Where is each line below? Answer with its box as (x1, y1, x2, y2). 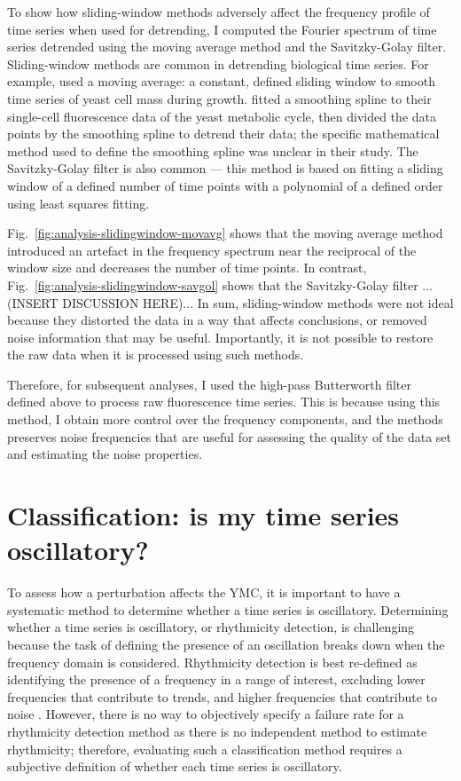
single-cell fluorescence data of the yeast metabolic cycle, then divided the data (7, 106, 437, 125)
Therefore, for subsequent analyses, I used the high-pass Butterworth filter (7, 375, 411, 393)
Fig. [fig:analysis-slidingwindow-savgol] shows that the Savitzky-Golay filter (7, 275, 418, 294)
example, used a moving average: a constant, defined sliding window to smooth (7, 72, 435, 91)
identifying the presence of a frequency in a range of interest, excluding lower (7, 670, 426, 689)
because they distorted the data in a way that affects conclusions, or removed (7, 311, 427, 329)
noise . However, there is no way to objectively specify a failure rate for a (7, 705, 404, 723)
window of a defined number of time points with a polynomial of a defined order (7, 176, 443, 194)
